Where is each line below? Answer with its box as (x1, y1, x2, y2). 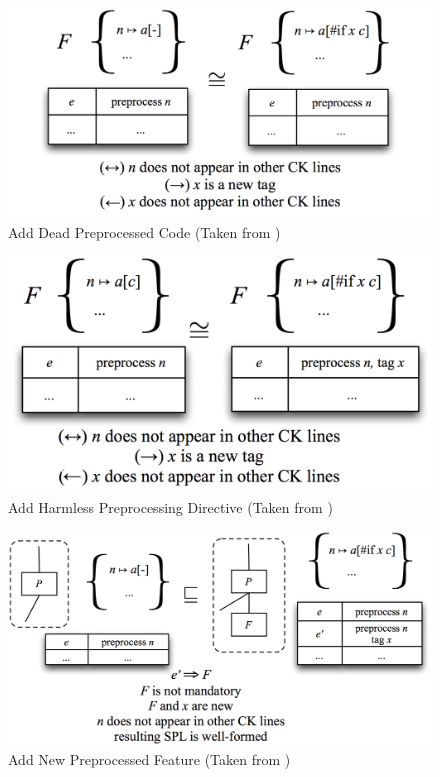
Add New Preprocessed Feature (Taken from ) (8, 748, 291, 769)
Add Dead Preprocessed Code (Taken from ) (8, 221, 281, 242)
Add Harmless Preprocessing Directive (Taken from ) (8, 496, 333, 517)
